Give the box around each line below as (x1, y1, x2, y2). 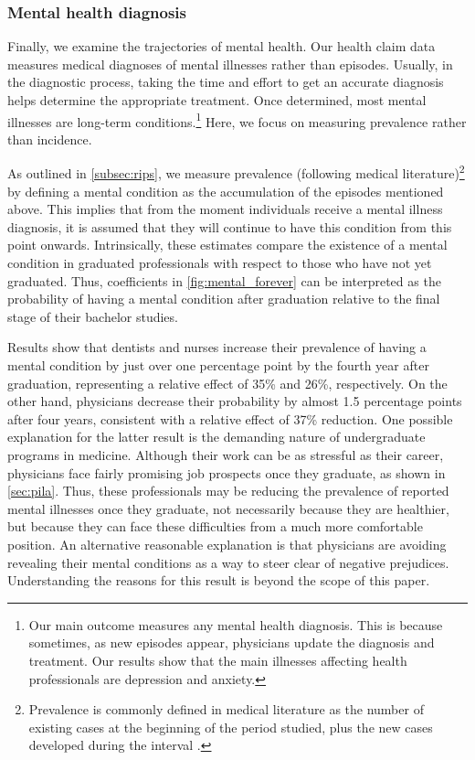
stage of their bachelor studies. (7, 306, 178, 326)
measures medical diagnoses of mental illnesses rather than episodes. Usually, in (7, 54, 453, 73)
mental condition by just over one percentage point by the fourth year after (7, 356, 429, 375)
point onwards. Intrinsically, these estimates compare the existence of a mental (7, 235, 448, 254)
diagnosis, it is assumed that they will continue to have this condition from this (7, 217, 452, 236)
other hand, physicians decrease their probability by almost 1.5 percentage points (7, 391, 462, 411)
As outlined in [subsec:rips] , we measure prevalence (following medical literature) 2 (7, 161, 465, 183)
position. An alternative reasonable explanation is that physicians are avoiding (7, 534, 447, 553)
